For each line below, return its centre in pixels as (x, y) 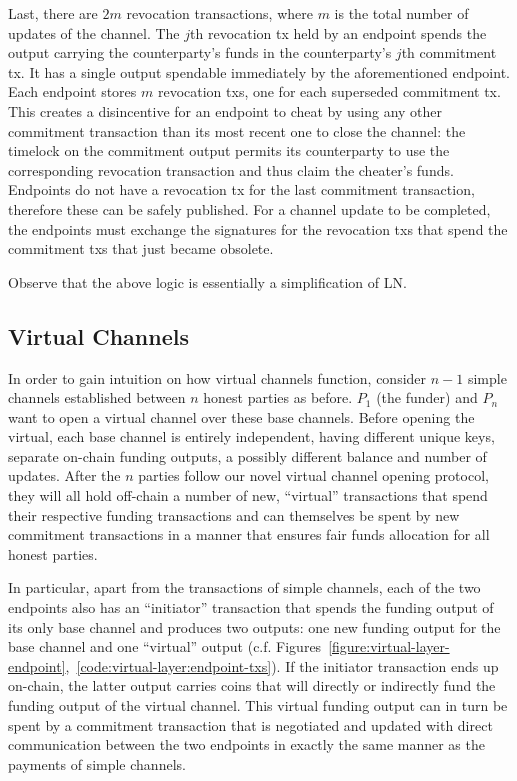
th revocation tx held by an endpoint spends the (338, 32)
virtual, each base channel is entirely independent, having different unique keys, (251, 436)
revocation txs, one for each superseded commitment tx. (329, 91)
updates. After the (64, 475)
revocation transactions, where (219, 13)
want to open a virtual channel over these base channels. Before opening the (241, 416)
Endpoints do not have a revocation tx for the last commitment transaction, (241, 189)
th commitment (449, 52)
